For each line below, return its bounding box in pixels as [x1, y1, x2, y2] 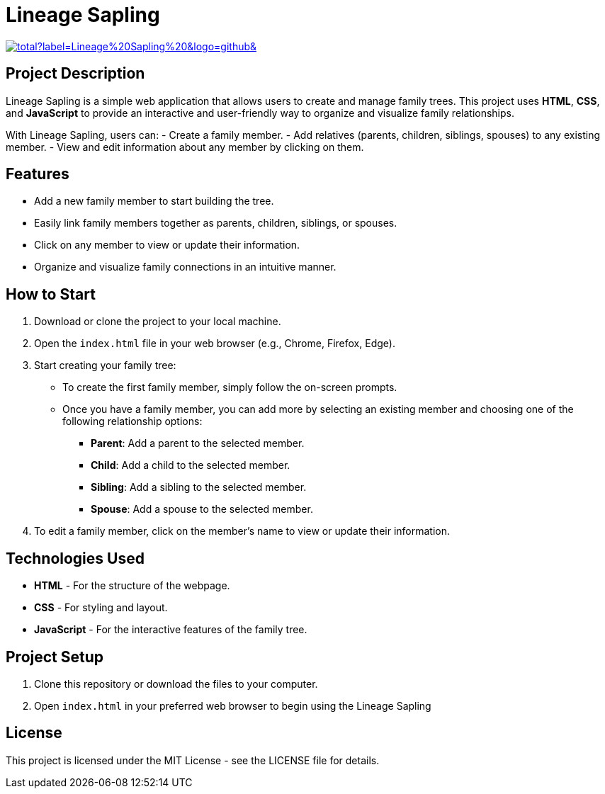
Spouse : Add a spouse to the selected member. [91, 503, 313, 516]
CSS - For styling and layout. [34, 601, 168, 614]
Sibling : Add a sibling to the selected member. [91, 481, 307, 494]
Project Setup [6, 647, 104, 666]
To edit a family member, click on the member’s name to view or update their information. [34, 525, 451, 538]
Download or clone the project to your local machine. [34, 315, 281, 328]
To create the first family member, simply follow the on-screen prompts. [62, 381, 397, 394]
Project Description [6, 64, 145, 83]
